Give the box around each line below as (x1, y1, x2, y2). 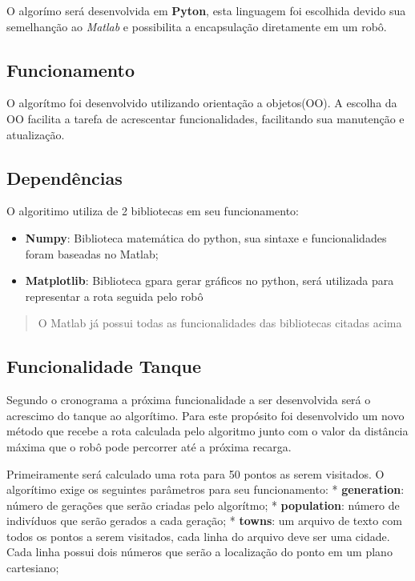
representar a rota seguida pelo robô (25, 287, 203, 304)
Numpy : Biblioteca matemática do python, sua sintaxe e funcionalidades (25, 229, 387, 246)
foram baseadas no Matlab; (25, 245, 159, 262)
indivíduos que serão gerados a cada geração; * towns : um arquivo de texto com (6, 512, 402, 529)
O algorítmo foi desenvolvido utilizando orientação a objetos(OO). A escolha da (6, 94, 397, 111)
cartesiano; (6, 559, 59, 576)
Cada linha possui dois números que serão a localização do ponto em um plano (6, 543, 393, 560)
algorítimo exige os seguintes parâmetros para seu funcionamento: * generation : (6, 481, 405, 498)
